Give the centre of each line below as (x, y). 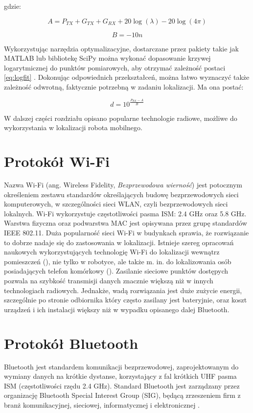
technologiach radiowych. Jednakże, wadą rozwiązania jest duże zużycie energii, (123, 290)
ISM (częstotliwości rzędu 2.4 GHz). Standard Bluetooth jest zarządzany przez (122, 385)
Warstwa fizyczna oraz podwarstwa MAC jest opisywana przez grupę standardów (126, 223)
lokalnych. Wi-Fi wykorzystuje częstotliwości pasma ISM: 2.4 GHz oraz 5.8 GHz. (125, 213)
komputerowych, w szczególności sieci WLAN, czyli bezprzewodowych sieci (116, 204)
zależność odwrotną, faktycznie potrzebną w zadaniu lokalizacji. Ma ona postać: (124, 86)
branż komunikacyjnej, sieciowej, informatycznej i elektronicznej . (102, 404)
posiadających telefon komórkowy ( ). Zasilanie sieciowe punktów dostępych (116, 271)
